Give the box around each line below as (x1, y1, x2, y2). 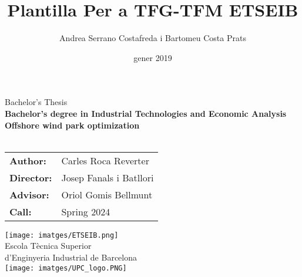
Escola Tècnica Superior (5, 239, 92, 252)
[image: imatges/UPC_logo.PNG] (5, 264, 127, 272)
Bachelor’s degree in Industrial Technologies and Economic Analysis (5, 107, 287, 119)
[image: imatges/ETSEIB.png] (5, 231, 119, 239)
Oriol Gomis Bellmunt (61, 187, 153, 201)
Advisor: (9, 187, 49, 201)
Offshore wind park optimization (5, 119, 140, 131)
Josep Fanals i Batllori (61, 170, 154, 184)
